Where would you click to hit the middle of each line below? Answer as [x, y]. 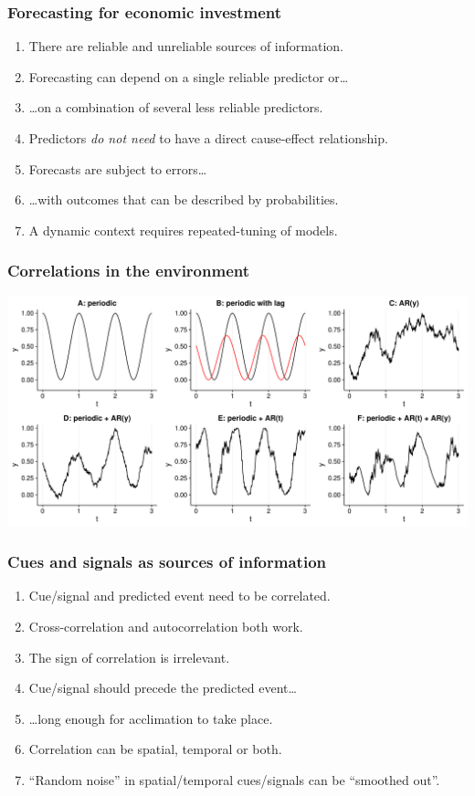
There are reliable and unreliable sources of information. [186, 46]
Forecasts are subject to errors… [118, 168]
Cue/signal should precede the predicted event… [163, 688]
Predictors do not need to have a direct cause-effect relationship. [208, 138]
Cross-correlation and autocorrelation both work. [166, 626]
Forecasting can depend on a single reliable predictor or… [189, 76]
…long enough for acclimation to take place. [151, 718]
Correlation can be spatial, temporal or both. [155, 749]
